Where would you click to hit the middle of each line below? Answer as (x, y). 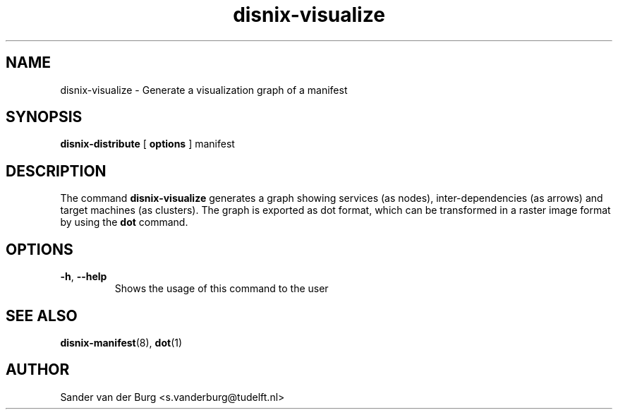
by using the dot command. (124, 222)
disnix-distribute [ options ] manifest (147, 144)
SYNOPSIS (44, 117)
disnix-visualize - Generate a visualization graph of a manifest (204, 90)
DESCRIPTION (56, 171)
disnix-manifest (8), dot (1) (121, 342)
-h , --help (84, 277)
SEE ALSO (42, 315)
